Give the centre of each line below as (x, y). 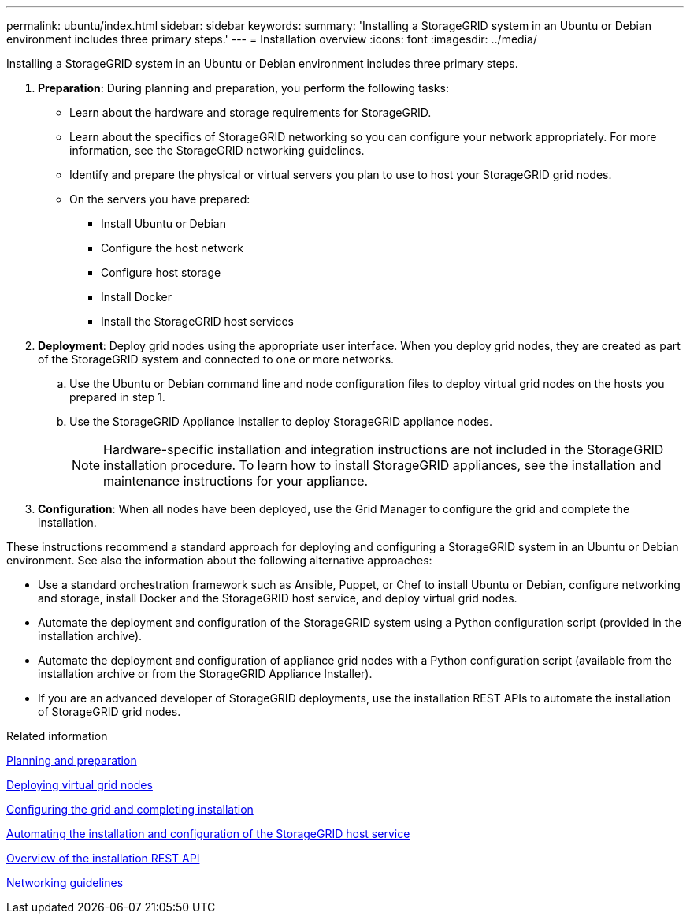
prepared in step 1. (117, 397)
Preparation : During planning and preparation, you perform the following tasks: (243, 88)
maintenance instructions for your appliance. (236, 481)
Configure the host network (172, 248)
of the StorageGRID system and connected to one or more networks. (216, 359)
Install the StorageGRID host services (197, 321)
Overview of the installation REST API (103, 858)
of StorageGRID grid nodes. (109, 711)
